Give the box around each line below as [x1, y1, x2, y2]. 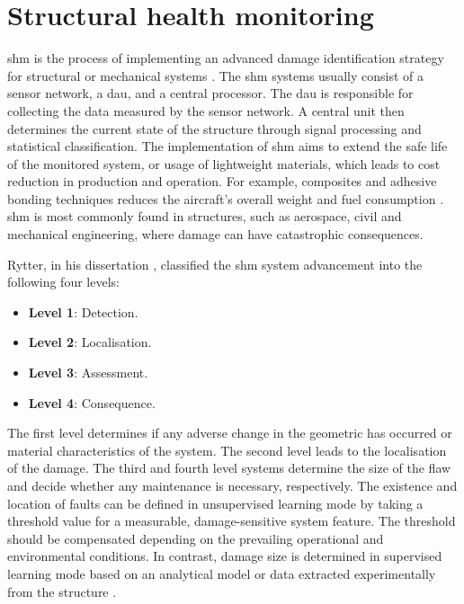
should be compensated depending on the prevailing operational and [7, 528, 384, 547]
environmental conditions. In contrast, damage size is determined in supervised [7, 546, 442, 565]
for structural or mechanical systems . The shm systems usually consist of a [7, 66, 424, 84]
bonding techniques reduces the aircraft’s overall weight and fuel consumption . [7, 189, 444, 208]
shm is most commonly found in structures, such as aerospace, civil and [7, 207, 402, 226]
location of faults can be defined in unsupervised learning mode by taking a [7, 493, 424, 512]
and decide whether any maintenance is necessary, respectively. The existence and [7, 476, 458, 494]
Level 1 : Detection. [28, 302, 138, 321]
